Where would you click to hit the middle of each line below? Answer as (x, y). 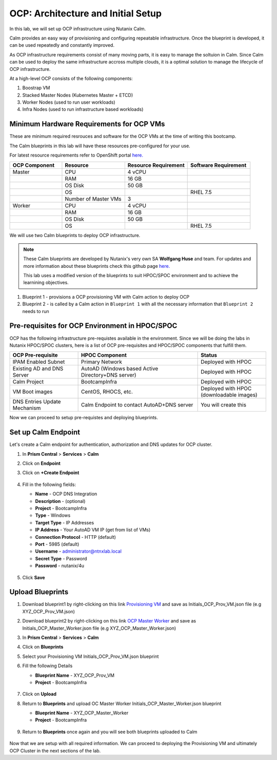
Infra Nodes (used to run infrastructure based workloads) (83, 109)
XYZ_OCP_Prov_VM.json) (49, 611)
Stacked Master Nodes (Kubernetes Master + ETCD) (78, 95)
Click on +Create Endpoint (51, 473)
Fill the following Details (47, 666)
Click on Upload (39, 694)
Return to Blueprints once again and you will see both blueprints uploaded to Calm (110, 732)
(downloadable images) (229, 395)
